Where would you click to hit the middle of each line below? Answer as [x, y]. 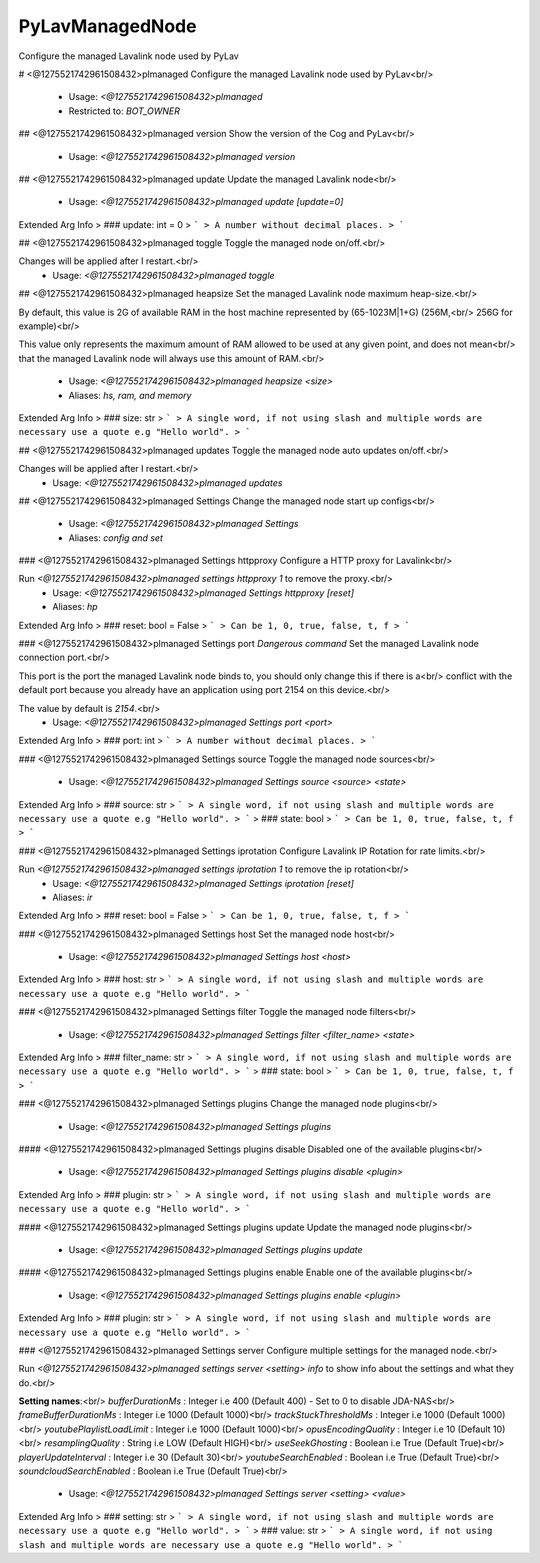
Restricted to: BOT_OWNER [124, 111]
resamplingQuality [81, 1443]
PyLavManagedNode [107, 26]
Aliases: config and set [116, 537]
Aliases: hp [75, 607]
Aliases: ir [72, 897]
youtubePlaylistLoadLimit [96, 1429]
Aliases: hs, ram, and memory [130, 395]
